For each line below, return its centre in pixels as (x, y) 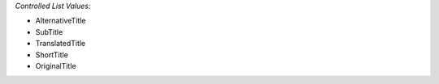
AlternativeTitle (61, 21)
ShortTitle (52, 55)
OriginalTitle (56, 65)
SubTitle (49, 31)
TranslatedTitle (61, 44)
